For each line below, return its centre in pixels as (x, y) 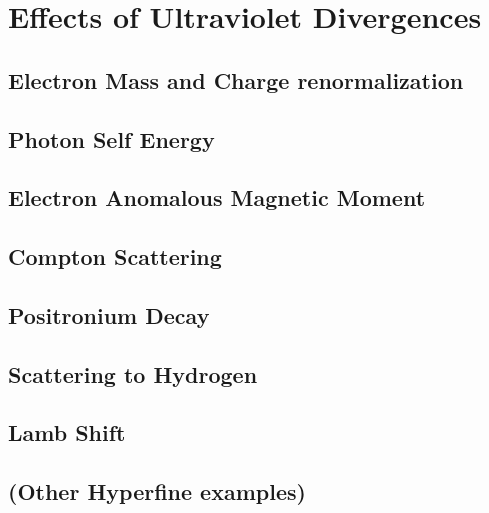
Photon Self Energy (111, 138)
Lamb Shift (67, 432)
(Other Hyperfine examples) (157, 491)
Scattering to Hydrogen (133, 373)
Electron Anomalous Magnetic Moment (217, 197)
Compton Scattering (115, 256)
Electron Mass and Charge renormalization (236, 79)
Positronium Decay (109, 314)
